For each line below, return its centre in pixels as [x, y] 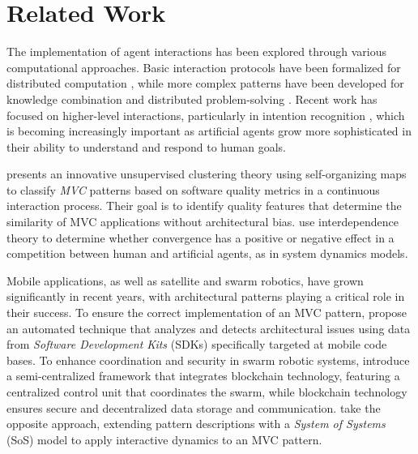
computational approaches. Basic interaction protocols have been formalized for [204, 67]
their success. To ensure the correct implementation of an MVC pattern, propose [207, 313]
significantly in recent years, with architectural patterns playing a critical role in [206, 296]
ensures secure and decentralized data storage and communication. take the [194, 407]
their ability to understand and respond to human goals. [146, 146]
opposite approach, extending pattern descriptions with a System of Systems [196, 424]
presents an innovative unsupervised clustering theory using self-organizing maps [207, 174]
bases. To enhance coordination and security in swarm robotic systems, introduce [208, 360]
